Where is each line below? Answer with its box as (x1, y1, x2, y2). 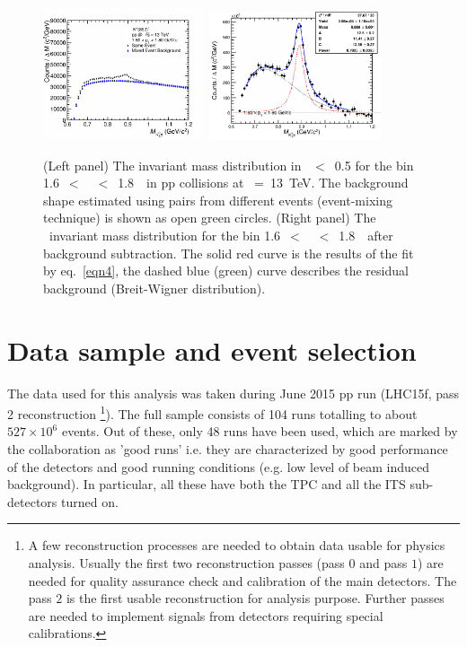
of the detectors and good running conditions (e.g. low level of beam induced (7, 457, 430, 476)
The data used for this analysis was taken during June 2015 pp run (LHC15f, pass (7, 383, 460, 402)
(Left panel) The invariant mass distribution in (43, 155, 302, 174)
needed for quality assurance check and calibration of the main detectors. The (28, 571, 457, 590)
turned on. (60, 492, 119, 511)
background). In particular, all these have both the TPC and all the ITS (7, 475, 406, 494)
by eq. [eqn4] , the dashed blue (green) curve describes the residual (43, 261, 409, 280)
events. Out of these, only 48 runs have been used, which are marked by (61, 422, 458, 441)
